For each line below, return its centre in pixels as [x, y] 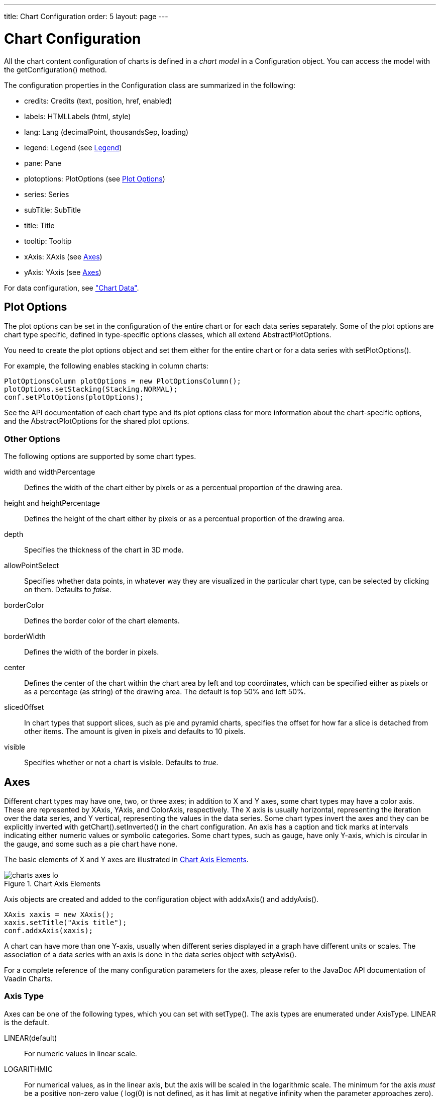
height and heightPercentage [52, 503]
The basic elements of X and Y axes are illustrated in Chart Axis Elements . [126, 859]
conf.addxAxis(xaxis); [49, 930]
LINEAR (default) [31, 1038]
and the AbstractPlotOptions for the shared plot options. [97, 421]
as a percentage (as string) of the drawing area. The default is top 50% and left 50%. [165, 692]
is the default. [27, 1022]
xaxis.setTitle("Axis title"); [66, 922]
